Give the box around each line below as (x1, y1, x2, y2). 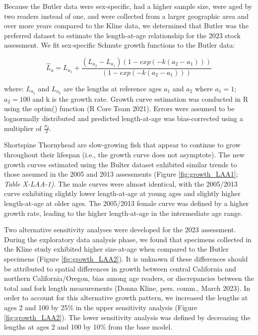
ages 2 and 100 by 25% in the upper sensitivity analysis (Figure (4, 302, 197, 312)
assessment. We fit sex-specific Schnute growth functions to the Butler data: (4, 40, 235, 50)
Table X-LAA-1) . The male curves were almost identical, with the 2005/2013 (4, 178, 238, 189)
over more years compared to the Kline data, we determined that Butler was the (4, 20, 249, 31)
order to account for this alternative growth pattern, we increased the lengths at (4, 292, 248, 303)
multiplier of (4, 123, 42, 133)
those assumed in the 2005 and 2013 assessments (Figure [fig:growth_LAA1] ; (4, 169, 238, 179)
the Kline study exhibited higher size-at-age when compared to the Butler (4, 244, 229, 254)
